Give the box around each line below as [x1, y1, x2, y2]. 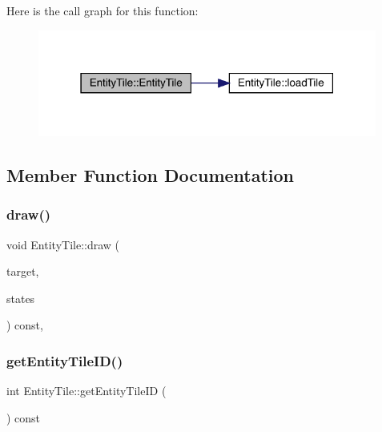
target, [6, 263, 39, 280]
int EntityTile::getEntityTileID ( [6, 382, 167, 399]
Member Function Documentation [6, 162, 295, 187]
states [6, 289, 35, 306]
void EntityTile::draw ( [6, 236, 120, 252]
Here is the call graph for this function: [6, 2, 199, 18]
